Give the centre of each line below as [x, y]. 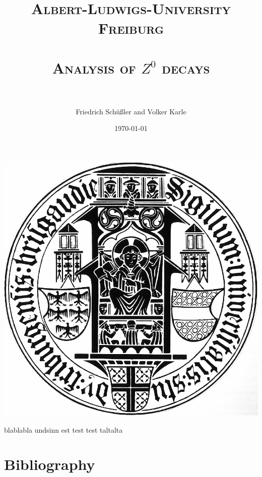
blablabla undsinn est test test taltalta [63, 429]
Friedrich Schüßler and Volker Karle [131, 111]
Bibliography [50, 464]
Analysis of [94, 67]
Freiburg [131, 28]
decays [186, 67]
